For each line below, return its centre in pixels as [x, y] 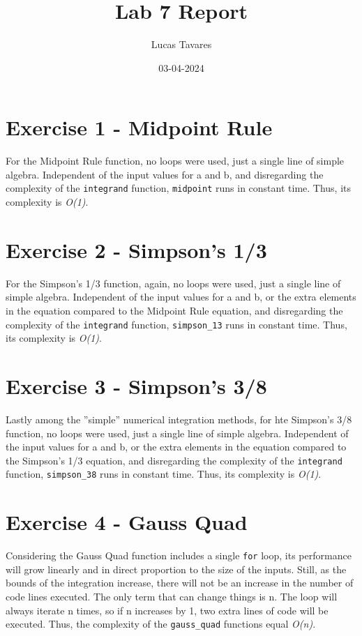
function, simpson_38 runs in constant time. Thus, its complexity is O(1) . [164, 474]
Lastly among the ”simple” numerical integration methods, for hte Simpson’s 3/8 [179, 419]
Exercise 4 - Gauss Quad [127, 522]
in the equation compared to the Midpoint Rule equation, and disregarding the [174, 310]
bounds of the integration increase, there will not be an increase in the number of [180, 583]
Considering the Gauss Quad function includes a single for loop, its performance [179, 555]
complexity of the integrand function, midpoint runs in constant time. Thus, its [179, 188]
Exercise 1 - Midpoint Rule [139, 127]
